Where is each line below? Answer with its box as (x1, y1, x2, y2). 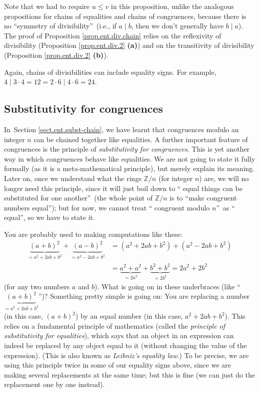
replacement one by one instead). (4, 379, 105, 390)
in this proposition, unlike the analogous (111, 1, 234, 11)
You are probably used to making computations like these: (4, 228, 183, 239)
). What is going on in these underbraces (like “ (94, 281, 241, 291)
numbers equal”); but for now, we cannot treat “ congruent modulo (4, 202, 210, 212)
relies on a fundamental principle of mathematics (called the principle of (4, 320, 225, 331)
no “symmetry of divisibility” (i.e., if (4, 20, 117, 31)
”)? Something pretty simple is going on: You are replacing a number (38, 291, 250, 301)
